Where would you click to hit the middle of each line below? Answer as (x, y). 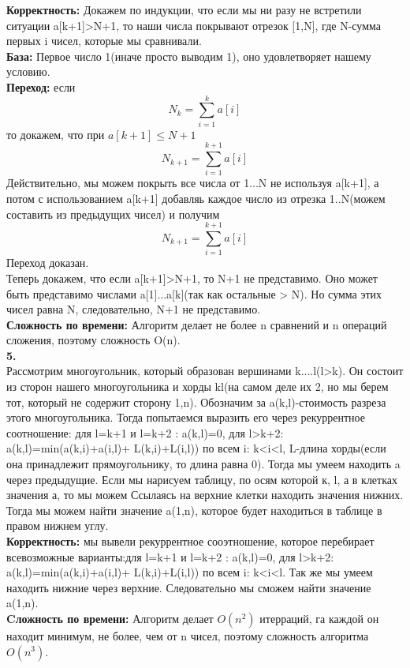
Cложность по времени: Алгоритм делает (110, 618)
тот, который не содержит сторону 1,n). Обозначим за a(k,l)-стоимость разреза (196, 402)
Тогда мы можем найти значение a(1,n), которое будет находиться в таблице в (194, 510)
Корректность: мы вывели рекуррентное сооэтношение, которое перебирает (190, 541)
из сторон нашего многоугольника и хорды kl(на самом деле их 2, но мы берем (198, 387)
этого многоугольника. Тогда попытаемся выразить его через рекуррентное (186, 417)
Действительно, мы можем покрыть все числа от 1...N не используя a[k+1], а (193, 183)
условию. (28, 71)
